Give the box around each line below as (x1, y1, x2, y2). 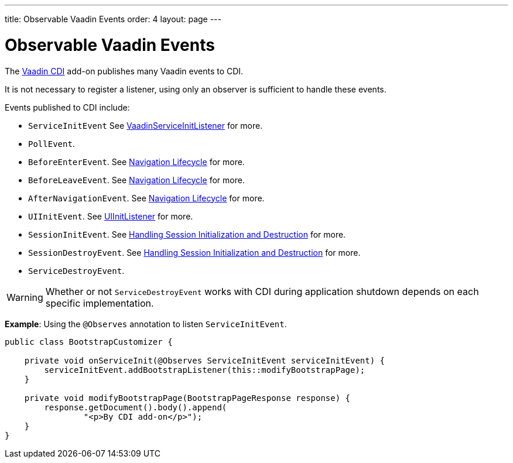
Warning (6, 291, 43, 303)
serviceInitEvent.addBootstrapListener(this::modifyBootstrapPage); (44, 365, 365, 375)
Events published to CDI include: (5, 102, 130, 112)
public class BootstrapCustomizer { (5, 337, 173, 347)
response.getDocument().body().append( (44, 402, 227, 412)
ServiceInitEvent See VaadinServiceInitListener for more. (28, 120, 263, 131)
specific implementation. (45, 297, 154, 309)
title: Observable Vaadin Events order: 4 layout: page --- (5, 14, 222, 24)
